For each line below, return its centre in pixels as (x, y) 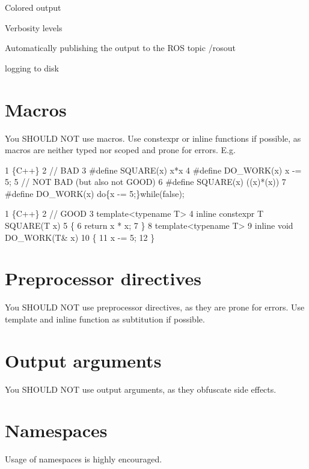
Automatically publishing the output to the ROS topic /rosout (120, 48)
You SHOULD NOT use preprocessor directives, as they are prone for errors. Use (155, 307)
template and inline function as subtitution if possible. (105, 319)
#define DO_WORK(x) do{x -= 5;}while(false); (95, 193)
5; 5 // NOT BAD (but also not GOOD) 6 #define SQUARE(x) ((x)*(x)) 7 (145, 182)
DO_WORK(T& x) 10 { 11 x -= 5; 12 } (80, 237)
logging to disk (32, 68)
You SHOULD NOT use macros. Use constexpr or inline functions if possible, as (153, 138)
